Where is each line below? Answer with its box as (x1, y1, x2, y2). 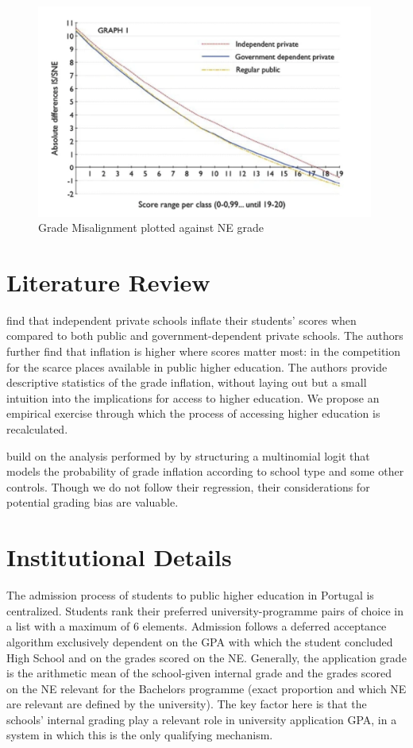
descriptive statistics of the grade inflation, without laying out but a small (6, 374, 367, 391)
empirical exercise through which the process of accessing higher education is (6, 405, 380, 422)
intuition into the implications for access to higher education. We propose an (6, 389, 380, 406)
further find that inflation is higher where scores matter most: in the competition (6, 343, 401, 360)
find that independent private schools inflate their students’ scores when (6, 311, 357, 328)
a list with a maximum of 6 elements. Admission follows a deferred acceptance (6, 618, 387, 634)
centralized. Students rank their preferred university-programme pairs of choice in (6, 602, 403, 619)
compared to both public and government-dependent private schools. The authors (6, 327, 403, 344)
